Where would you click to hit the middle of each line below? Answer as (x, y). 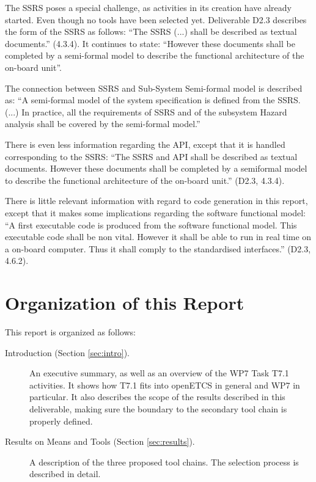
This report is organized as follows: (70, 332)
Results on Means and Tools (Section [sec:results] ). (100, 441)
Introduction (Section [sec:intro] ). (67, 352)
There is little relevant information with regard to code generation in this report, (156, 201)
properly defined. (61, 421)
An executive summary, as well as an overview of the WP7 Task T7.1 (159, 373)
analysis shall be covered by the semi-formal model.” (103, 124)
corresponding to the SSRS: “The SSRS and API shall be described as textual (151, 156)
